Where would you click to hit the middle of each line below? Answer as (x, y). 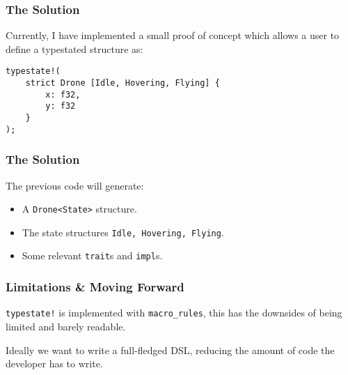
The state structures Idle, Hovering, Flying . (123, 232)
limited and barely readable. (66, 326)
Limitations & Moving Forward (95, 287)
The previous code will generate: (75, 185)
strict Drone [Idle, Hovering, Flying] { (122, 83)
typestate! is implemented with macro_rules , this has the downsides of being (174, 313)
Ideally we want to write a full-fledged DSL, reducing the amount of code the (170, 350)
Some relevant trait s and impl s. (92, 255)
